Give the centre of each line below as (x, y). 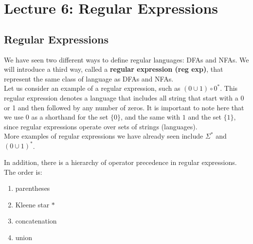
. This (229, 88)
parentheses (33, 188)
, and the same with (150, 117)
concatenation (36, 221)
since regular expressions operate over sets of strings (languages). (101, 126)
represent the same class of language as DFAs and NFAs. (89, 78)
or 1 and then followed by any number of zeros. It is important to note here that (124, 107)
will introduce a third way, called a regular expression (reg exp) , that (114, 69)
